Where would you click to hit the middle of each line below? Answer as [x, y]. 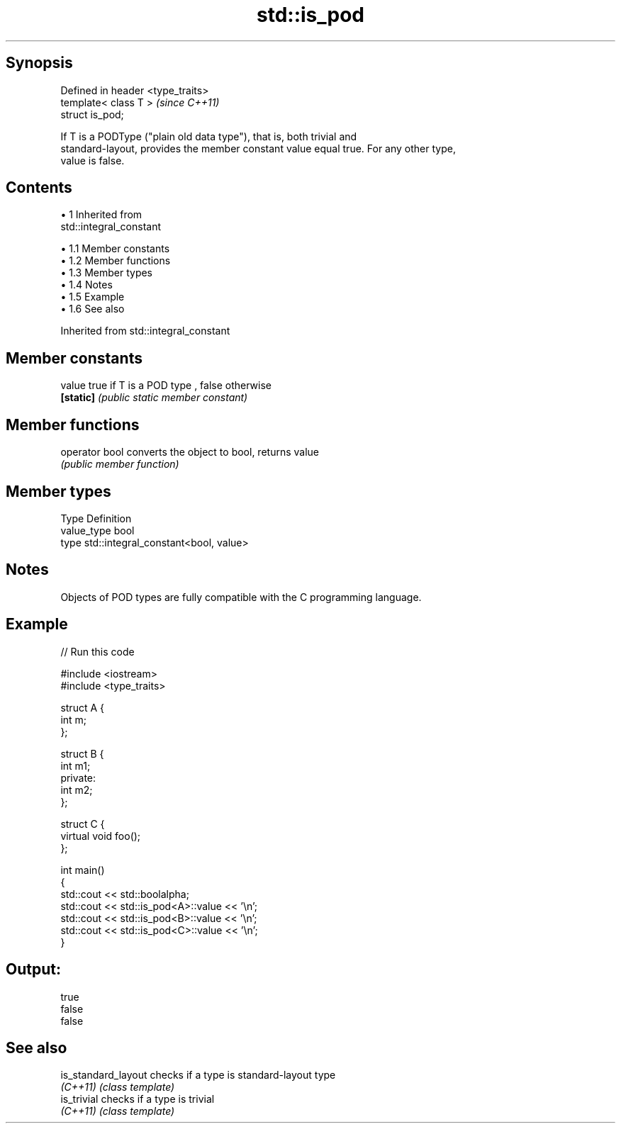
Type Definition [96, 518]
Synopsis [39, 63]
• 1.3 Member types [106, 273]
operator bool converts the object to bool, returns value [190, 452]
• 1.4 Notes [86, 285]
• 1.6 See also [93, 309]
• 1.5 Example [93, 297]
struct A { [82, 707]
